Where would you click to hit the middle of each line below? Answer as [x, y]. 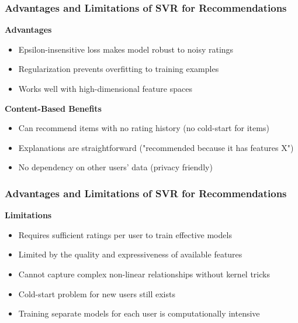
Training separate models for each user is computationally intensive [139, 313]
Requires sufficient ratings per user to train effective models [125, 234]
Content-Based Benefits [53, 108]
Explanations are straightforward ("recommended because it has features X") [156, 147]
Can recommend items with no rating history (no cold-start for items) [144, 128]
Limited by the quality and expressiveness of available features [130, 254]
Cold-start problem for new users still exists [97, 293]
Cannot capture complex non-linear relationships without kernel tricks [144, 274]
